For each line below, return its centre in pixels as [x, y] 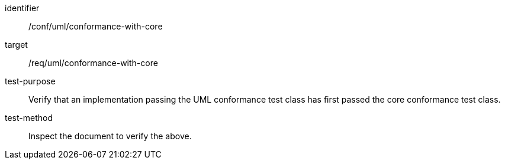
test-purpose [30, 81]
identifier [22, 8]
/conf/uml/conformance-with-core [96, 26]
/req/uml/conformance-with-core [93, 63]
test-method [29, 118]
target [16, 45]
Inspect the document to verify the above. [110, 136]
